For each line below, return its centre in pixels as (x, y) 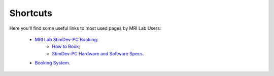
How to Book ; (66, 47)
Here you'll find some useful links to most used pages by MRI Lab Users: (85, 28)
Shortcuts (31, 13)
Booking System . (53, 63)
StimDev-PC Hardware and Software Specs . (98, 53)
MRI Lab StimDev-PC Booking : (66, 39)
